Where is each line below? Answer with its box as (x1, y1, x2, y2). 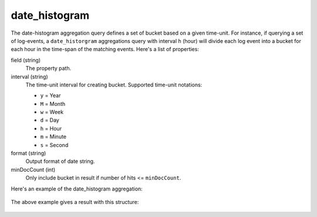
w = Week (40, 109, 64, 116)
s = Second (40, 141, 69, 148)
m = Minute (40, 133, 67, 141)
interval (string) (11, 73, 48, 80)
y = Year (40, 92, 61, 99)
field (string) (11, 56, 41, 64)
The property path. (25, 65, 72, 72)
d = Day (40, 116, 60, 123)
